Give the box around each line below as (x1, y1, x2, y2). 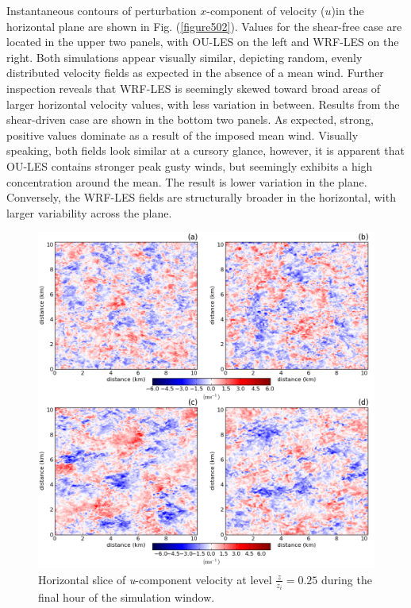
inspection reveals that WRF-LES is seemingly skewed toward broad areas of (6, 79, 381, 96)
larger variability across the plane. (6, 204, 172, 221)
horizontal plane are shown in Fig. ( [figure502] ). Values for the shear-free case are (6, 17, 402, 34)
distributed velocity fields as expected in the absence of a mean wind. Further (6, 64, 384, 81)
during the (321, 571, 372, 587)
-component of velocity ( (206, 2, 325, 18)
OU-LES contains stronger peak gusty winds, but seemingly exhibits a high (6, 157, 373, 174)
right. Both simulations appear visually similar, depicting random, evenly (6, 48, 363, 65)
